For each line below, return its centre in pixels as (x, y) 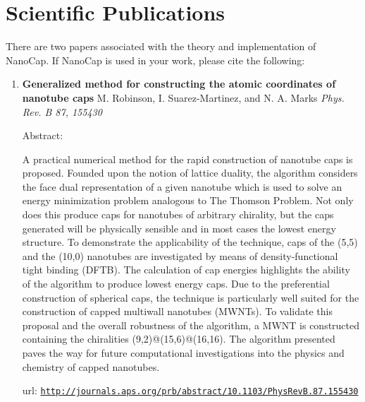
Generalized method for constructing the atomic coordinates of (179, 84)
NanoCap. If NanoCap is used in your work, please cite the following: (155, 60)
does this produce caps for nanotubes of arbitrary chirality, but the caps (178, 214)
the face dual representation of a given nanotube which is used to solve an (182, 186)
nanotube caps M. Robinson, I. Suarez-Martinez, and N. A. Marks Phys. (183, 97)
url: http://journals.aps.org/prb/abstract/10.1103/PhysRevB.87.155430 (190, 390)
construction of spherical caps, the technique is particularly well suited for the (191, 297)
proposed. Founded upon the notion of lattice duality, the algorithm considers (190, 173)
